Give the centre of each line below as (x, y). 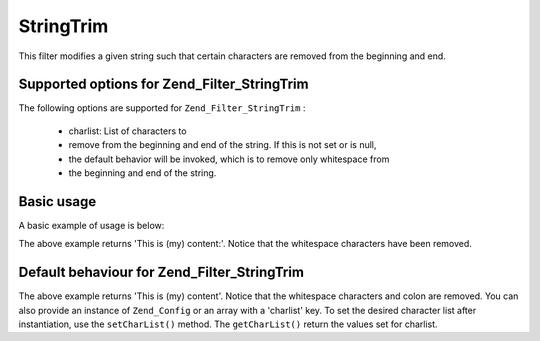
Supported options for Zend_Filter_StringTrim (163, 84)
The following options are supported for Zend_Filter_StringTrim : (162, 108)
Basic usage (57, 201)
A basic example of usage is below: (91, 225)
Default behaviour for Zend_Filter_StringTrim (161, 272)
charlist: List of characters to (127, 131)
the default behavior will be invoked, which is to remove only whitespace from (229, 159)
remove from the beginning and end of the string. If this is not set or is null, (222, 145)
